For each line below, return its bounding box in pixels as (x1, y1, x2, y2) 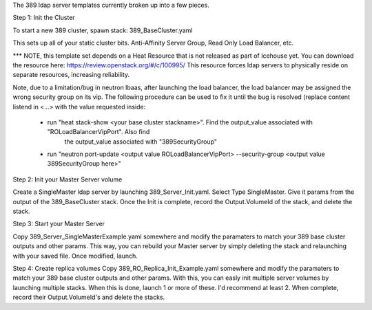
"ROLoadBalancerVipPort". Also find (47, 128, 150, 136)
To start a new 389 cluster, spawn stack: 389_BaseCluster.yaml (12, 26, 193, 34)
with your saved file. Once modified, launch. (12, 252, 138, 260)
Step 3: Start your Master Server (12, 220, 105, 228)
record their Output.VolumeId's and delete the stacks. (12, 293, 165, 302)
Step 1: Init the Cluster (12, 14, 75, 22)
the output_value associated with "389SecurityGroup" (64, 137, 217, 146)
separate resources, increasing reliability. (12, 71, 130, 79)
